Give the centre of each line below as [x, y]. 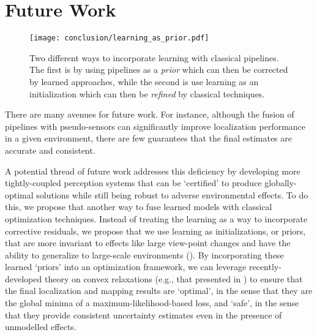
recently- [265, 267]
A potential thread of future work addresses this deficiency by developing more [153, 171]
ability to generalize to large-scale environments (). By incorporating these [144, 254]
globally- [281, 183]
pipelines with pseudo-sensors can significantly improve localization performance [155, 126]
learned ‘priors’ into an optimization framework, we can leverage [126, 267]
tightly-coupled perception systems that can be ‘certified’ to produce [133, 183]
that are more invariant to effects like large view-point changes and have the [148, 243]
